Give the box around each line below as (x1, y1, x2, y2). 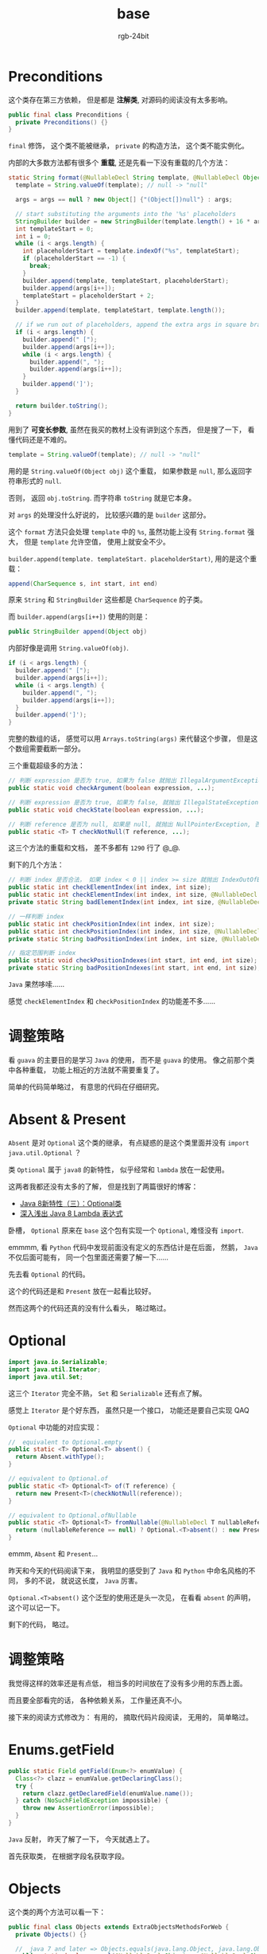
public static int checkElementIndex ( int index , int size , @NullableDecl (8, 891, 258, 899)
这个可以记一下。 (8, 1603, 64, 1612)
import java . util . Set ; (8, 1373, 83, 1381)
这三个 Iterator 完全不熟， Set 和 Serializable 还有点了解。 (8, 1388, 207, 1398)
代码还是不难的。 (14, 434, 72, 444)
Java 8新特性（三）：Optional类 (19, 1198, 122, 1208)
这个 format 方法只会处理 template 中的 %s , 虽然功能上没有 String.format (8, 527, 246, 537)
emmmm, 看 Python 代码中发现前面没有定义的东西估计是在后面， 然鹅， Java (8, 1242, 258, 1252)
